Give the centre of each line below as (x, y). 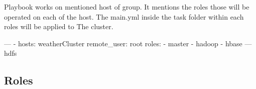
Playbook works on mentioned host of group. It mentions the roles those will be (127, 7)
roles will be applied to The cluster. (59, 26)
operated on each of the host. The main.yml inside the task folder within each (124, 16)
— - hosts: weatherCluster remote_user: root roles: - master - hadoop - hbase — (128, 43)
